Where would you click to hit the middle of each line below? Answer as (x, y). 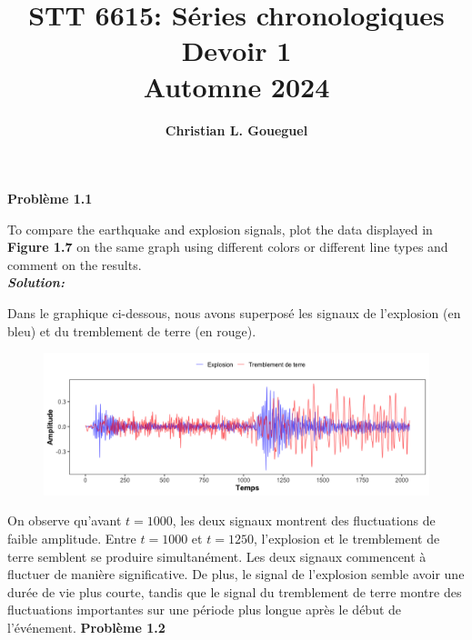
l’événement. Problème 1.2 (86, 627)
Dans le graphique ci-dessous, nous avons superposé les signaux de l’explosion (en (234, 313)
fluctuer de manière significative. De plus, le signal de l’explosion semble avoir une (236, 574)
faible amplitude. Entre (72, 538)
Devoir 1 (236, 50)
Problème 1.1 (50, 199)
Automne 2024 (236, 86)
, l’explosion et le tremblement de (346, 538)
